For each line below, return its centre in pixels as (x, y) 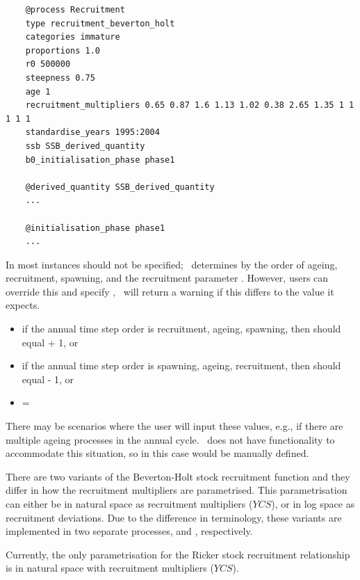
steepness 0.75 (60, 78)
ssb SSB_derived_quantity (85, 146)
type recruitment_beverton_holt (100, 23)
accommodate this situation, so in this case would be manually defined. (157, 453)
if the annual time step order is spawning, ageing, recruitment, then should (181, 365)
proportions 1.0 (63, 50)
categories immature (73, 37)
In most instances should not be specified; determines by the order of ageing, (172, 264)
